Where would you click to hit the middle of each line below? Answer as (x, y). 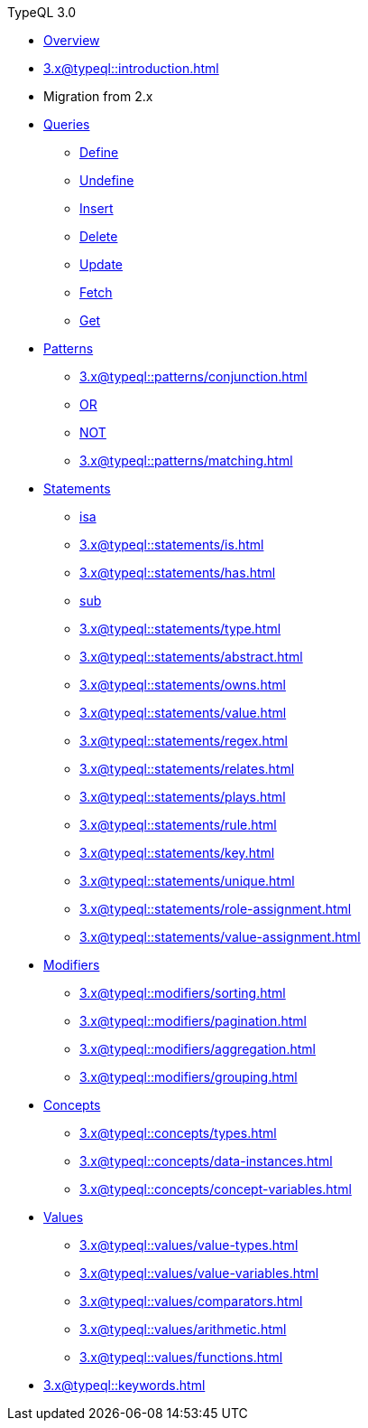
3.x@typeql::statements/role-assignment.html (216, 909)
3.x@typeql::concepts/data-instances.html (206, 1161)
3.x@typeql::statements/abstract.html (191, 657)
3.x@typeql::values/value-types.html (189, 1245)
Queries (67, 124)
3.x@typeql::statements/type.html (180, 629)
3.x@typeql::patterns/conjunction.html (193, 376)
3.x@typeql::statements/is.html (172, 545)
